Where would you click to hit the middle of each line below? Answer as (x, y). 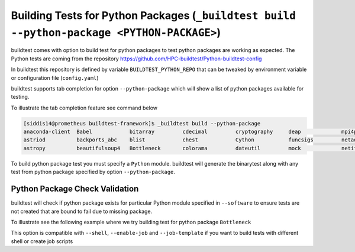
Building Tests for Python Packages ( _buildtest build (153, 15)
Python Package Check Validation (75, 189)
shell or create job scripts (42, 241)
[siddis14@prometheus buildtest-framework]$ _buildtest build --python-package (142, 123)
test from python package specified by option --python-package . (93, 172)
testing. (20, 97)
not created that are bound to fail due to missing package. (82, 211)
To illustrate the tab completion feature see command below (84, 108)
